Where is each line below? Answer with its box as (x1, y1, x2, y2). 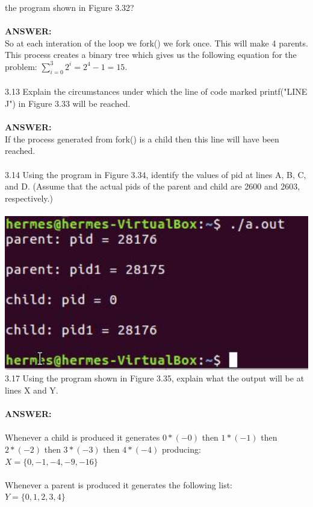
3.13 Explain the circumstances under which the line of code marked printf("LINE (5, 85, 308, 98)
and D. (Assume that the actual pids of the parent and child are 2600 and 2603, (5, 180, 300, 193)
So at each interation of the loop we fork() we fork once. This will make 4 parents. (5, 36, 308, 49)
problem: (5, 60, 37, 72)
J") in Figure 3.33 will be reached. (5, 97, 131, 109)
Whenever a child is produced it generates (5, 431, 160, 444)
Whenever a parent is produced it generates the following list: (5, 478, 232, 491)
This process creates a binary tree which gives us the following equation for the (5, 48, 297, 61)
